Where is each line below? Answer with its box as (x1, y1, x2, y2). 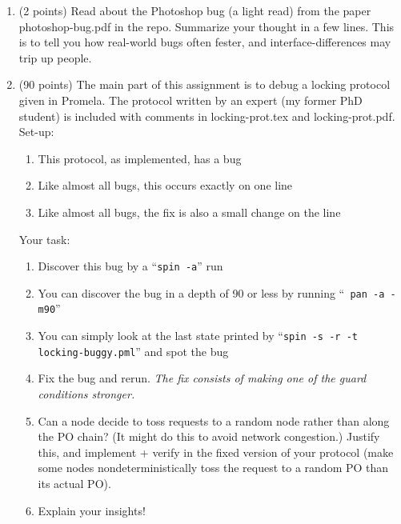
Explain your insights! (38, 502, 146, 518)
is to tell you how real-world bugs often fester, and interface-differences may (18, 34, 391, 50)
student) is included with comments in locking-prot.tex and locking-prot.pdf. (18, 107, 395, 124)
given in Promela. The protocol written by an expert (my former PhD (18, 91, 363, 108)
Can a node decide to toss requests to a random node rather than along (38, 412, 390, 429)
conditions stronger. (38, 386, 135, 402)
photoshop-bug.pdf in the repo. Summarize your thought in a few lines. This (18, 18, 395, 34)
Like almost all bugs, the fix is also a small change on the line (38, 203, 341, 220)
